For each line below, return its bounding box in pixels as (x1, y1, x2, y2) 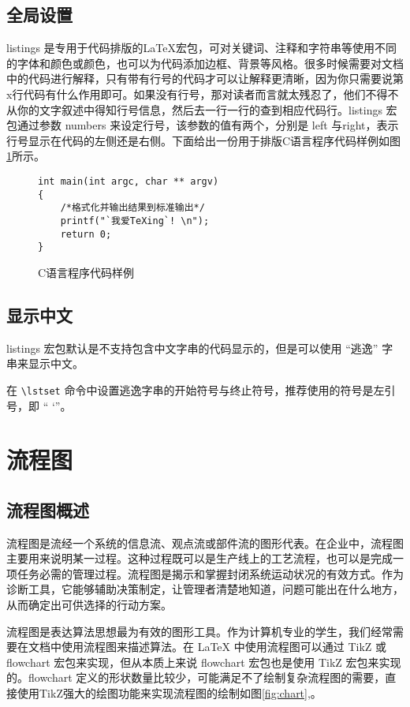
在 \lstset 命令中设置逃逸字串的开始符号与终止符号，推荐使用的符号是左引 (6, 381, 396, 398)
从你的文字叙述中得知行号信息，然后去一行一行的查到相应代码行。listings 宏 (6, 101, 397, 118)
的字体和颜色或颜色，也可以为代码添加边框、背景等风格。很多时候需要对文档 (6, 54, 404, 71)
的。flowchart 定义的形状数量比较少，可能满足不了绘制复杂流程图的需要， (6, 669, 386, 686)
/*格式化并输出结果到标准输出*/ (60, 202, 205, 214)
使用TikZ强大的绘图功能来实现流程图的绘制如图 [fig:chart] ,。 (17, 685, 322, 701)
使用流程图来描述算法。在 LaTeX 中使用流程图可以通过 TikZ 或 (61, 638, 387, 655)
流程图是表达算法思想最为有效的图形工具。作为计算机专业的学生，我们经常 (6, 623, 393, 639)
